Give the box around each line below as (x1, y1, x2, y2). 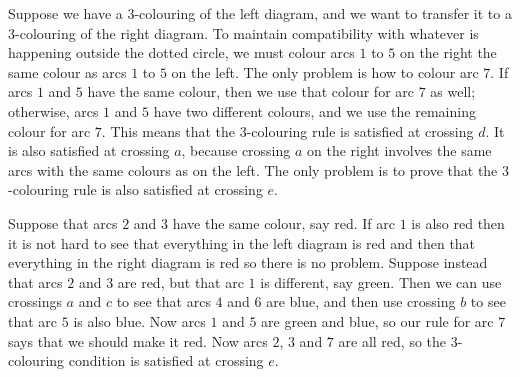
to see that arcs (116, 291, 211, 312)
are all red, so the (338, 330, 446, 351)
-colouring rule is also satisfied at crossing (8, 179, 263, 200)
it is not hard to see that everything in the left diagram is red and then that (8, 232, 476, 253)
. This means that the (101, 120, 235, 141)
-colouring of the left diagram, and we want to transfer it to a (134, 3, 512, 23)
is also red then (411, 212, 505, 233)
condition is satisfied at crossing (68, 350, 264, 371)
